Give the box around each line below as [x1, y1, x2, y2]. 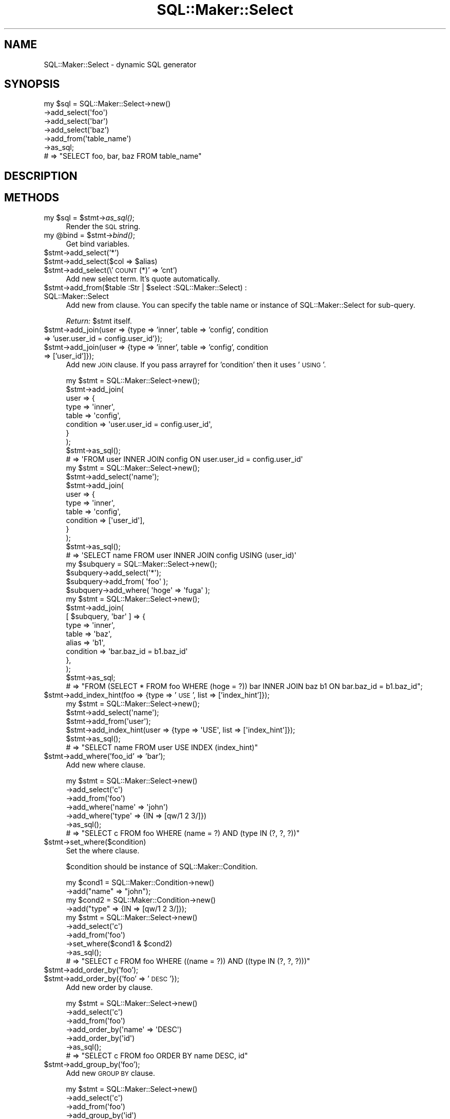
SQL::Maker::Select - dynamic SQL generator [44, 60, 197, 69]
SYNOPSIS [4, 78, 60, 91]
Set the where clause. [66, 846, 140, 855]
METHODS [4, 191, 60, 204]
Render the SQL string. [66, 221, 141, 231]
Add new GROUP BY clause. [66, 1068, 155, 1077]
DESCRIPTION [4, 169, 78, 182]
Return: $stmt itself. [66, 316, 132, 325]
